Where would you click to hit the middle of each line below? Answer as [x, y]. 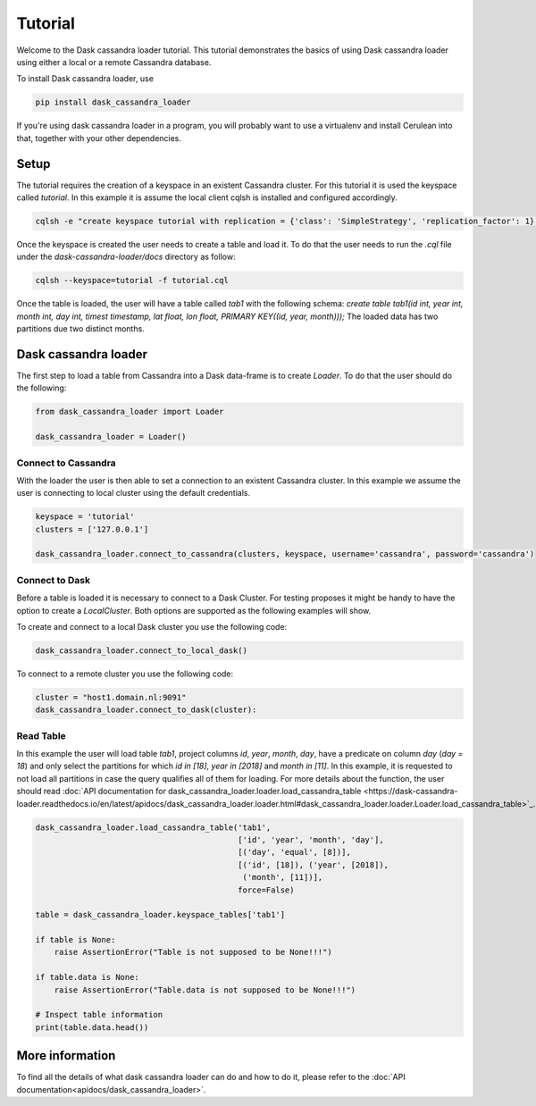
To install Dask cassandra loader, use [85, 79]
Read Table [41, 735]
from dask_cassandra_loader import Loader [130, 412]
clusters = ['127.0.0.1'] [92, 529]
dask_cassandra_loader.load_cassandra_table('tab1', [153, 827]
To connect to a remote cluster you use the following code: [125, 674]
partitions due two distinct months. [80, 329]
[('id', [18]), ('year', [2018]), [313, 865]
